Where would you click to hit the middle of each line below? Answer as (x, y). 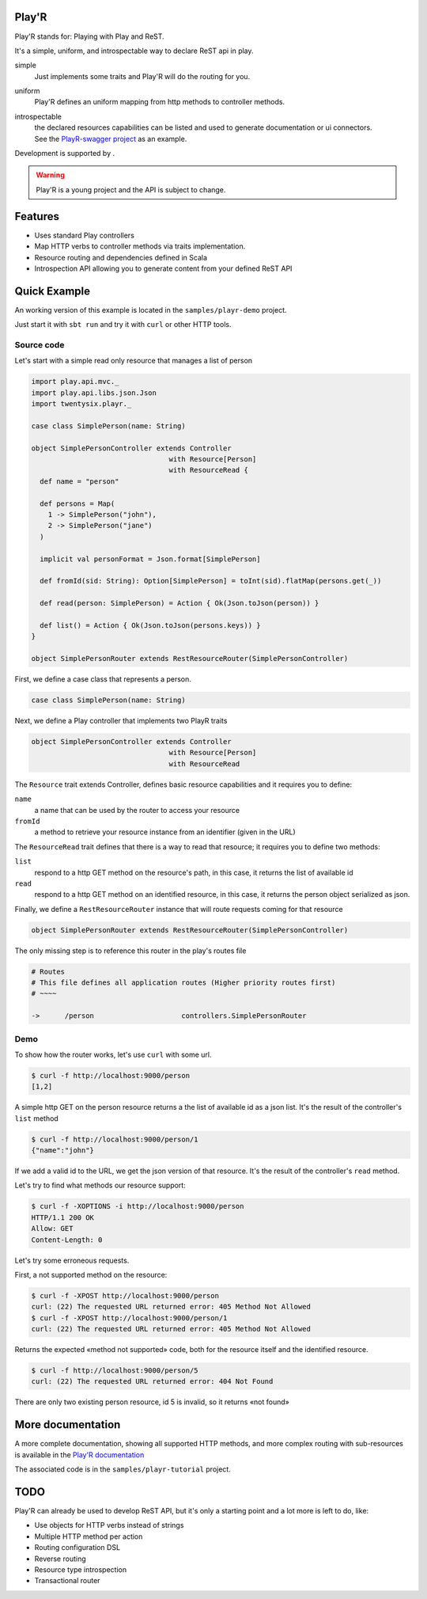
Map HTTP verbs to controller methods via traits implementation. (140, 246)
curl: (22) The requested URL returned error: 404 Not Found (152, 1382)
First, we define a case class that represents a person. (103, 679)
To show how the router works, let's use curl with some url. (113, 1054)
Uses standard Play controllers (84, 235)
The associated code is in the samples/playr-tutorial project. (123, 1469)
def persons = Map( (77, 503)
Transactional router (67, 1581)
